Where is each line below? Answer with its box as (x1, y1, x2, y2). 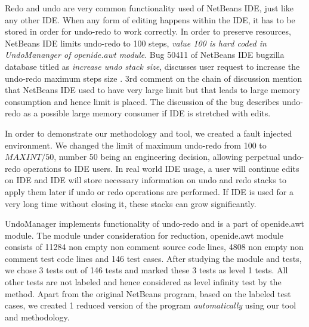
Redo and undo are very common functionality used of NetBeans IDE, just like (5, 2, 294, 14)
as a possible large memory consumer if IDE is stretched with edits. (23, 107, 271, 119)
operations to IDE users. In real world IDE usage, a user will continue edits (23, 162, 299, 174)
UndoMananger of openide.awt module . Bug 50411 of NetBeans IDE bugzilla (5, 48, 285, 61)
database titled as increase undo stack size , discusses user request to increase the (5, 60, 300, 72)
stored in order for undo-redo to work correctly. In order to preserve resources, (5, 25, 291, 38)
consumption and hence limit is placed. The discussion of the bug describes (5, 95, 280, 107)
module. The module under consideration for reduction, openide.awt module (5, 229, 283, 241)
